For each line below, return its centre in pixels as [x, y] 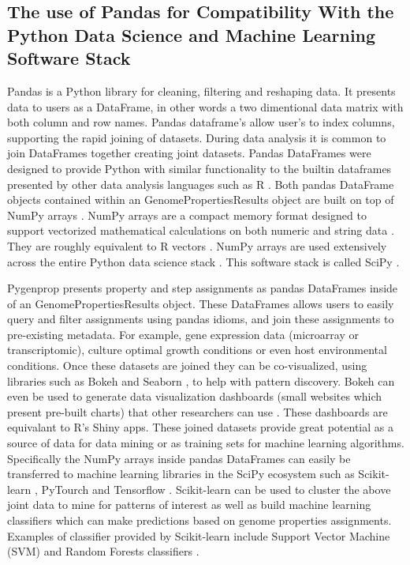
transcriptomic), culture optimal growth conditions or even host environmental [197, 350]
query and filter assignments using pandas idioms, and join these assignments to [201, 319]
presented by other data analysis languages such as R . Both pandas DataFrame [201, 184]
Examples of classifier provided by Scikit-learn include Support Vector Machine [199, 535]
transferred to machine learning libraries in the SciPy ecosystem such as [181, 474]
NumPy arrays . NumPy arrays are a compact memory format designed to [187, 215]
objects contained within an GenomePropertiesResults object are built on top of [201, 200]
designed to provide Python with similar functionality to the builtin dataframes [199, 168]
